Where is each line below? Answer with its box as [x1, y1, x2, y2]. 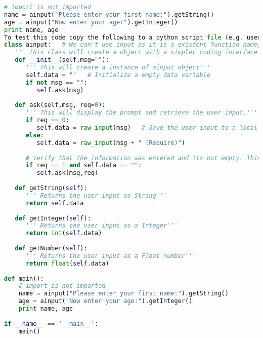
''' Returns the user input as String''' [25, 192, 167, 199]
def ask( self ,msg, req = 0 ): [15, 101, 106, 109]
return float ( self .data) [25, 259, 109, 267]
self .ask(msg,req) [36, 169, 99, 177]
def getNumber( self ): [15, 245, 87, 252]
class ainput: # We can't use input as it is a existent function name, [4, 41, 261, 49]
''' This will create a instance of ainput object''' [25, 64, 211, 71]
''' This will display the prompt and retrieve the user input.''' [25, 109, 258, 117]
